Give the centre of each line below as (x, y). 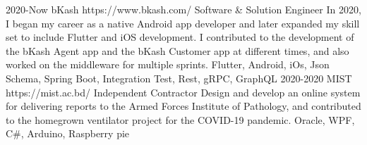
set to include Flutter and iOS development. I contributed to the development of (180, 37)
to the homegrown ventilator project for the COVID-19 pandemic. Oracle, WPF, (180, 119)
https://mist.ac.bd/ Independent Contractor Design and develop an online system (183, 92)
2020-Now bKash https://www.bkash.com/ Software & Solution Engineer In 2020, (183, 9)
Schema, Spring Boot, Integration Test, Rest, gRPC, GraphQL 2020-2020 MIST (179, 78)
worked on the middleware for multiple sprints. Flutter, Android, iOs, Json (168, 64)
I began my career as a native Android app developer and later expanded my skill (183, 23)
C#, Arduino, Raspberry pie (68, 133)
